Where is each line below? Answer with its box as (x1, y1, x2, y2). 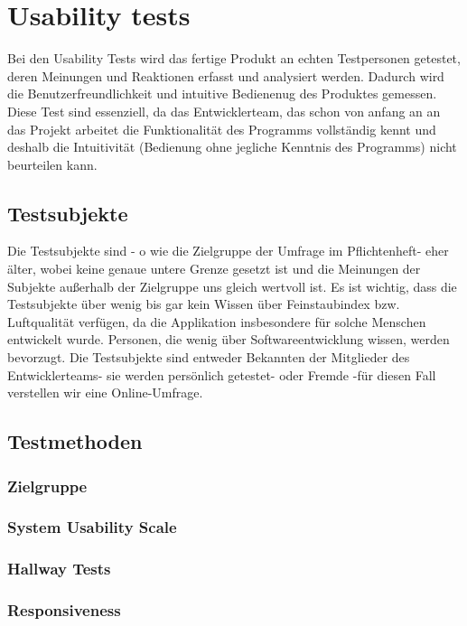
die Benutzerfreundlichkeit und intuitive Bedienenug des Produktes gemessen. (7, 84, 437, 103)
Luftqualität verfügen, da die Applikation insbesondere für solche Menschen (7, 312, 426, 331)
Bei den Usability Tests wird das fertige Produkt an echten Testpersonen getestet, (7, 49, 461, 68)
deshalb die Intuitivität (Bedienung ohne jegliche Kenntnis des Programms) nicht (7, 137, 457, 156)
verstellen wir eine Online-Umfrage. (7, 383, 203, 402)
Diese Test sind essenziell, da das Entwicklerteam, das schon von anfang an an (7, 101, 441, 120)
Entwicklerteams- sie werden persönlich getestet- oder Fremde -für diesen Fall (7, 365, 436, 384)
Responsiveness (7, 599, 121, 621)
